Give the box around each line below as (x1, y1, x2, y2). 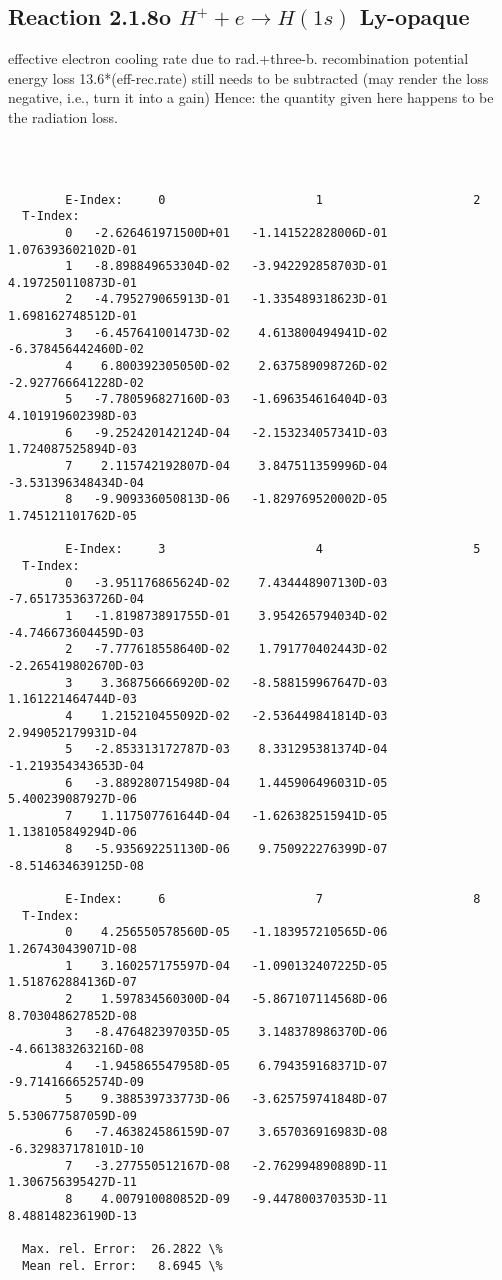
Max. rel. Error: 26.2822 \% (22, 1241, 223, 1256)
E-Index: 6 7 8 (65, 892, 481, 907)
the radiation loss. (8, 106, 118, 127)
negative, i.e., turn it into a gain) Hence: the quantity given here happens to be (8, 87, 494, 108)
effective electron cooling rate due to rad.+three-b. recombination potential (8, 48, 469, 69)
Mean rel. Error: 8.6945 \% (22, 1258, 223, 1273)
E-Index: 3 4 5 (65, 542, 481, 557)
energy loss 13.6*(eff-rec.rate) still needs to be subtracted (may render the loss (8, 67, 489, 88)
